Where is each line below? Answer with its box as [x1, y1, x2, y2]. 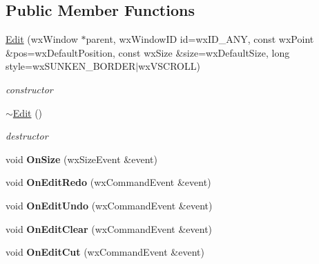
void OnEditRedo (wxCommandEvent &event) [6, 175, 211, 189]
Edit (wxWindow [6, 32, 78, 46]
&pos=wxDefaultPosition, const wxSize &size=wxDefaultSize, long [6, 45, 290, 59]
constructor [6, 82, 53, 96]
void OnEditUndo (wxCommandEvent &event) [6, 198, 213, 212]
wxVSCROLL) [138, 59, 200, 73]
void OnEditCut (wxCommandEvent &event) [6, 245, 204, 259]
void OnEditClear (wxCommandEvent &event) [6, 221, 213, 236]
